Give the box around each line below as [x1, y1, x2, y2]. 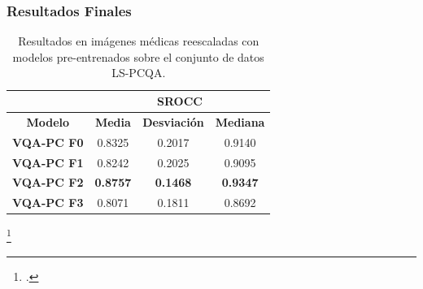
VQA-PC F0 [12, 133, 84, 150]
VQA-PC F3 [12, 194, 84, 211]
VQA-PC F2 [12, 174, 84, 191]
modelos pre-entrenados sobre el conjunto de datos [12, 48, 264, 65]
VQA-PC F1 [12, 153, 84, 170]
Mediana [215, 113, 265, 130]
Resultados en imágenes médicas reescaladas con [18, 32, 259, 50]
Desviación [142, 113, 204, 130]
